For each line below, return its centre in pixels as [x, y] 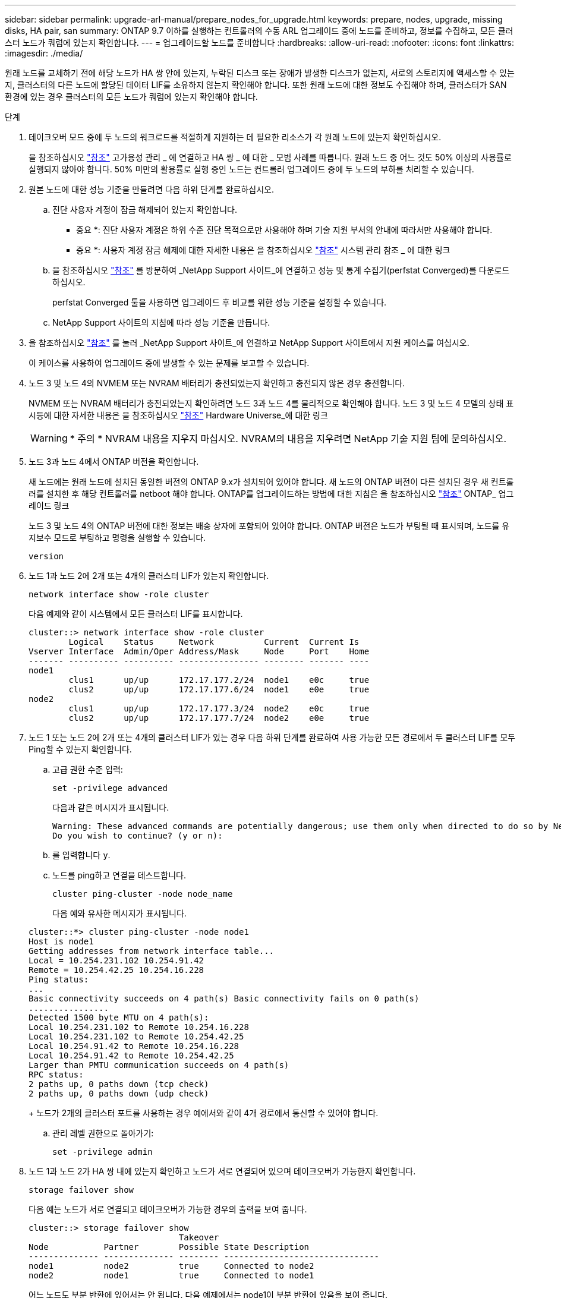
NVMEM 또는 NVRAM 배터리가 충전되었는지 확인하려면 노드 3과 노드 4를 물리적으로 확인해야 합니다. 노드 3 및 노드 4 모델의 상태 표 [271, 403]
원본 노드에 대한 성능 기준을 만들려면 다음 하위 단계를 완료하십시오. [151, 189]
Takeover [199, 1237]
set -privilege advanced [110, 788]
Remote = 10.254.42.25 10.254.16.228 [116, 970]
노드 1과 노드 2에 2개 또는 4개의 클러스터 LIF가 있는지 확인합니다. [149, 576]
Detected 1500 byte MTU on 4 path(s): [119, 1017]
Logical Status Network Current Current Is [214, 642]
